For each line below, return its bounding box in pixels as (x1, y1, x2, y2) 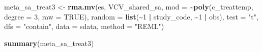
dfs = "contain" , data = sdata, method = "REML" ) (4, 21, 164, 31)
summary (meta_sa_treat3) (4, 37, 94, 48)
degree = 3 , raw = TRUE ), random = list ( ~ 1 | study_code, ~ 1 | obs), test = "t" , (4, 11, 258, 21)
